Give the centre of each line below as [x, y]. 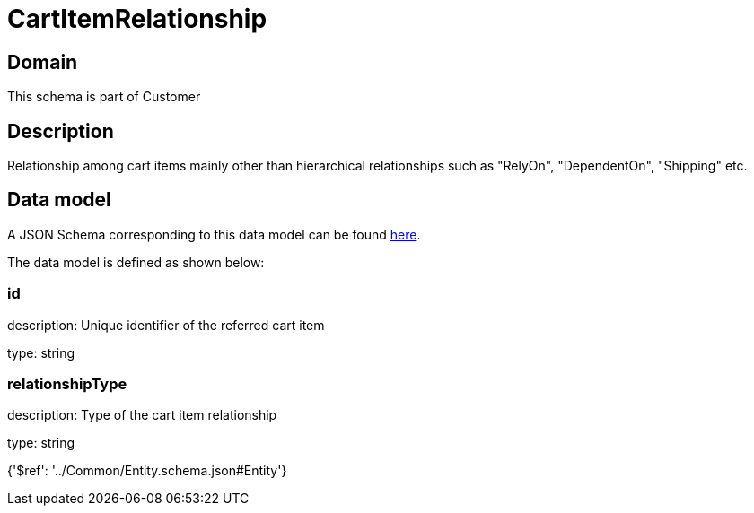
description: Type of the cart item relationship [142, 415]
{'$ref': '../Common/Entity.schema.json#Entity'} [147, 471]
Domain [43, 62]
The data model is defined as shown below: [136, 262]
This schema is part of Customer [104, 97]
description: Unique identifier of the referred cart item [166, 325]
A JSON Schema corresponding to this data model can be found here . [214, 234]
